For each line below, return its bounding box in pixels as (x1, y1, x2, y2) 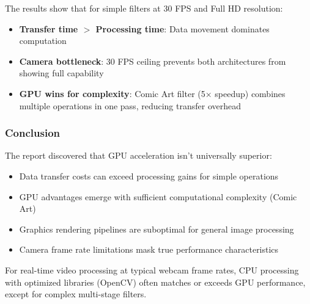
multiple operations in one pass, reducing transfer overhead (19, 99, 241, 112)
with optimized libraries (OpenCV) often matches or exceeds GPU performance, (5, 275, 306, 288)
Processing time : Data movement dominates (95, 22, 270, 35)
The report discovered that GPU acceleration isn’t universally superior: (5, 149, 272, 162)
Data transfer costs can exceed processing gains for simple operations (19, 169, 279, 182)
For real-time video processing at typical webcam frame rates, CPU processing (5, 263, 299, 276)
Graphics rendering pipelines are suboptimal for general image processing (19, 222, 294, 235)
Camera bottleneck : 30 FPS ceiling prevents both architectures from (19, 54, 286, 67)
